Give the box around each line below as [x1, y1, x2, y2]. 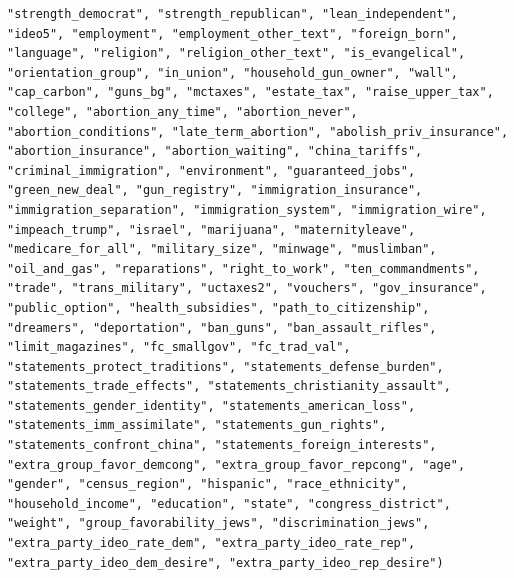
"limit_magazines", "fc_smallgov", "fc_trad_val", [7, 340, 351, 355]
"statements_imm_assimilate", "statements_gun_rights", [7, 418, 387, 433]
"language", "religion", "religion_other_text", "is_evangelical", [7, 46, 466, 61]
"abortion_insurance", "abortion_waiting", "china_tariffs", [7, 144, 423, 159]
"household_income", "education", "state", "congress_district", [7, 496, 451, 511]
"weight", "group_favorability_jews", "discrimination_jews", [7, 516, 430, 531]
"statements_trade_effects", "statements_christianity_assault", [7, 379, 451, 394]
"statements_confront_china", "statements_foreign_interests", [7, 438, 437, 453]
